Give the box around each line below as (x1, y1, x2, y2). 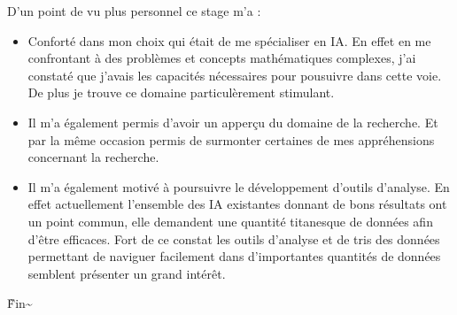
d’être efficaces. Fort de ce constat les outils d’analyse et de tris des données (27, 229, 440, 248)
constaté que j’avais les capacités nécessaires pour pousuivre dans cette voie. (27, 65, 442, 84)
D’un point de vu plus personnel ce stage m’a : (7, 2, 261, 19)
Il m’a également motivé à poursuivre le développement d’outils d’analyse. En (27, 177, 450, 196)
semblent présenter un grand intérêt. (27, 264, 226, 282)
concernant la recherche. (27, 148, 159, 166)
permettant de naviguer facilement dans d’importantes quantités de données (27, 247, 441, 265)
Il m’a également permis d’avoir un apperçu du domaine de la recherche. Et (27, 112, 438, 131)
